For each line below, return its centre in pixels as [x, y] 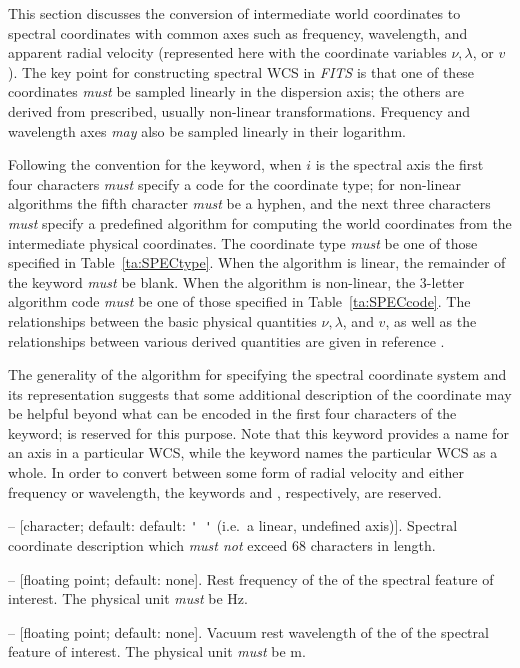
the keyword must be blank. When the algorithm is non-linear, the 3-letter [236, 281]
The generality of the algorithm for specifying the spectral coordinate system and [257, 374]
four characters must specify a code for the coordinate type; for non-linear [234, 183]
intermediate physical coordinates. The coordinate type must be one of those [243, 242]
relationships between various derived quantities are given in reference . [226, 340]
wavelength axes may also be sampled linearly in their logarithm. [207, 130]
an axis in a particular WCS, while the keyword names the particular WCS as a [253, 452]
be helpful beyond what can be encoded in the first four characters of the [232, 413]
